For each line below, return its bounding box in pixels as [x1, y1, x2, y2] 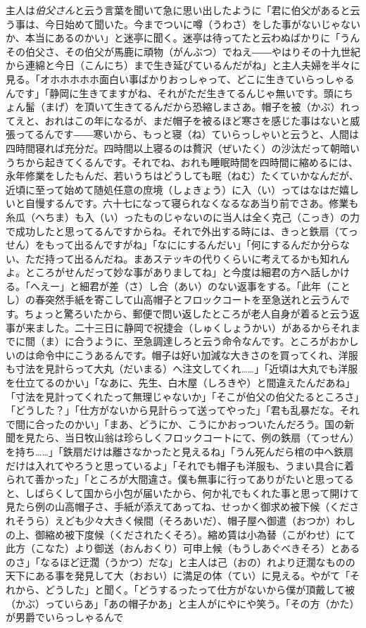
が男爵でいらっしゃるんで [6, 610, 124, 624]
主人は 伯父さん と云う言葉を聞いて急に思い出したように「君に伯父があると [6, 3, 351, 17]
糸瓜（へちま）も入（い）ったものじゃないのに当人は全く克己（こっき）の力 [6, 209, 360, 224]
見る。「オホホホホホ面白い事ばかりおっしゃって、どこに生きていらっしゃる [6, 71, 355, 86]
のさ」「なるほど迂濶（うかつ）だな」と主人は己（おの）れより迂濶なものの [6, 554, 355, 569]
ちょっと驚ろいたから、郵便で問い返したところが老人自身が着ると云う [24, 306, 350, 321]
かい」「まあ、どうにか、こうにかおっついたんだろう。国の [74, 416, 345, 431]
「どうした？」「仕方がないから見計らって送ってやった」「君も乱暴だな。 [6, 403, 340, 417]
